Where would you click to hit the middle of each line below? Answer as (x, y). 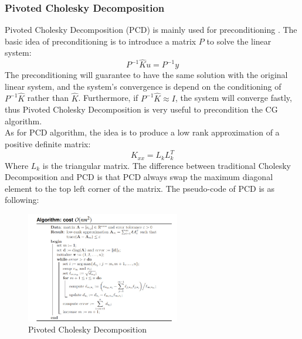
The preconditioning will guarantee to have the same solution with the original (146, 75)
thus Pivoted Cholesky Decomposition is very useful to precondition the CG (141, 109)
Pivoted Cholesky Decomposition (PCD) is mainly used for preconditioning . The (151, 30)
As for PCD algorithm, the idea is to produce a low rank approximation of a (142, 132)
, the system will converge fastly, (233, 98)
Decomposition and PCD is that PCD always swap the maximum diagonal (139, 177)
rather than (48, 98)
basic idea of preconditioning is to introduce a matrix (101, 41)
